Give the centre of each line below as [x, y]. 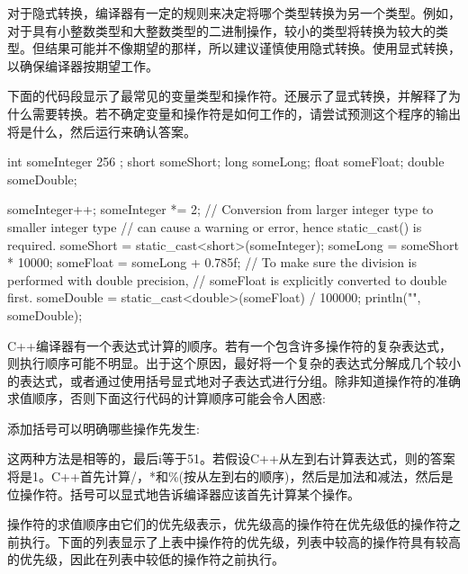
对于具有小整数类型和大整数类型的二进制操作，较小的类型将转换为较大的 [221, 30]
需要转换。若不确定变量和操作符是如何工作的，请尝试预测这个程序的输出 [246, 113]
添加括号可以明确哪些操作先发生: [103, 428]
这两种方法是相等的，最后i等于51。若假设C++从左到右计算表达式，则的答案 [231, 458]
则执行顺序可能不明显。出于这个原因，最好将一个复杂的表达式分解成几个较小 [234, 363]
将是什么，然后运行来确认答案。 [102, 131]
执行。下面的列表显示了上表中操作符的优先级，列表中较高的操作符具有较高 [240, 541]
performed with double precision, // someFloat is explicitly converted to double [227, 279]
